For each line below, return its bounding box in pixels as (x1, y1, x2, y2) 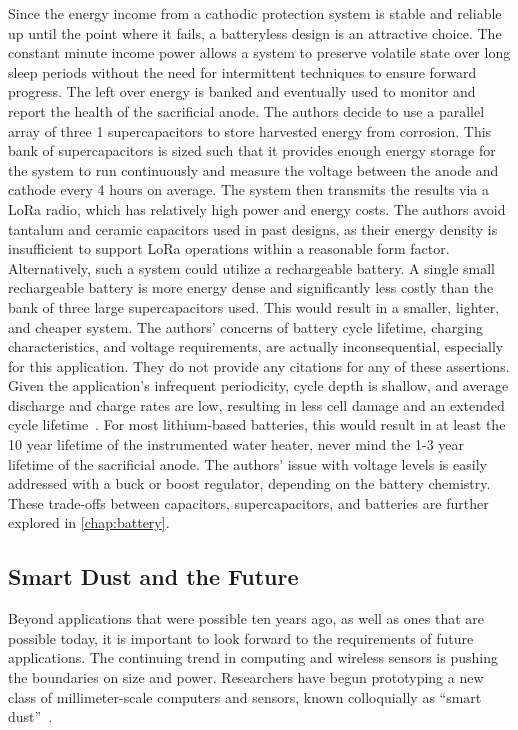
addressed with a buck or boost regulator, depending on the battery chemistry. (8, 473, 491, 494)
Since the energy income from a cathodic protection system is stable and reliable (8, 3, 502, 23)
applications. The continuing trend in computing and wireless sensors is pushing (8, 647, 498, 668)
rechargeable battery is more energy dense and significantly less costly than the (8, 277, 494, 298)
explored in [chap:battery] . (8, 512, 170, 533)
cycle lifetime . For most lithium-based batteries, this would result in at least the (8, 414, 506, 435)
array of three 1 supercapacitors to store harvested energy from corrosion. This (8, 120, 492, 141)
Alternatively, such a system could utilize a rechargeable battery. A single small (8, 257, 496, 278)
